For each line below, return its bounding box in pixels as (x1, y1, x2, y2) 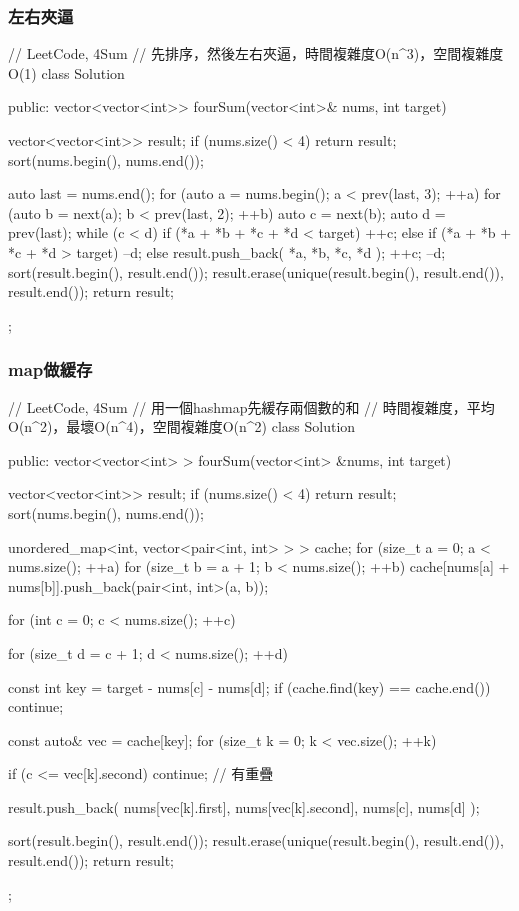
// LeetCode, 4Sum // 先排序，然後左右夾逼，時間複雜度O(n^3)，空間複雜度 (8, 43, 504, 64)
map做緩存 (8, 357, 93, 382)
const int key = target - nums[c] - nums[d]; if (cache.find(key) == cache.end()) (8, 676, 491, 697)
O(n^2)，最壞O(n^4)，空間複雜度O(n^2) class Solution (8, 416, 356, 437)
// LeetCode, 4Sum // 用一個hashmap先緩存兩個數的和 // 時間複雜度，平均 (8, 396, 495, 417)
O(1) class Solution (8, 62, 125, 83)
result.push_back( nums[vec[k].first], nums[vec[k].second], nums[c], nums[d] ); (8, 796, 480, 817)
